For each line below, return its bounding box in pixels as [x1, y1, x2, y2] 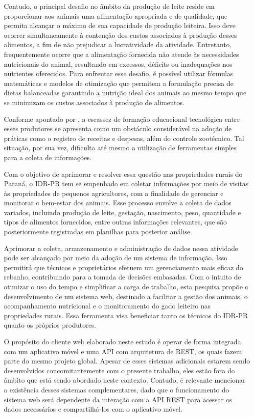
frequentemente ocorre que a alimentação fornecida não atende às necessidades [4, 49, 239, 59]
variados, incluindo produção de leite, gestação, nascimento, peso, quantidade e [4, 207, 241, 217]
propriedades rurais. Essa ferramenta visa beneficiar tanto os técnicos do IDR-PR [4, 310, 248, 320]
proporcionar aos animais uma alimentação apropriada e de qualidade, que [4, 10, 228, 21]
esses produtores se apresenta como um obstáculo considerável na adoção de [4, 123, 232, 134]
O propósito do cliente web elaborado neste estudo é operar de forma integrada [4, 336, 241, 346]
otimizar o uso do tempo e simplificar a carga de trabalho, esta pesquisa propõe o [4, 281, 249, 292]
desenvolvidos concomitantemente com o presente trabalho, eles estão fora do [4, 365, 235, 375]
